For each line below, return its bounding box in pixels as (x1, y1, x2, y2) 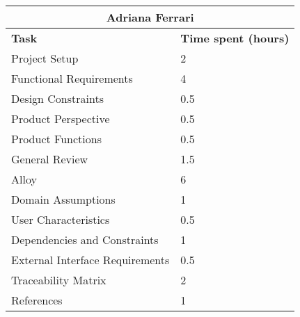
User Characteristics (11, 211, 110, 227)
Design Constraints (11, 90, 104, 106)
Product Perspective (11, 111, 110, 127)
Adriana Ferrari (106, 9, 194, 25)
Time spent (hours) (180, 30, 290, 46)
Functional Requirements (11, 70, 133, 86)
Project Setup (11, 50, 79, 66)
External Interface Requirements (11, 252, 170, 268)
